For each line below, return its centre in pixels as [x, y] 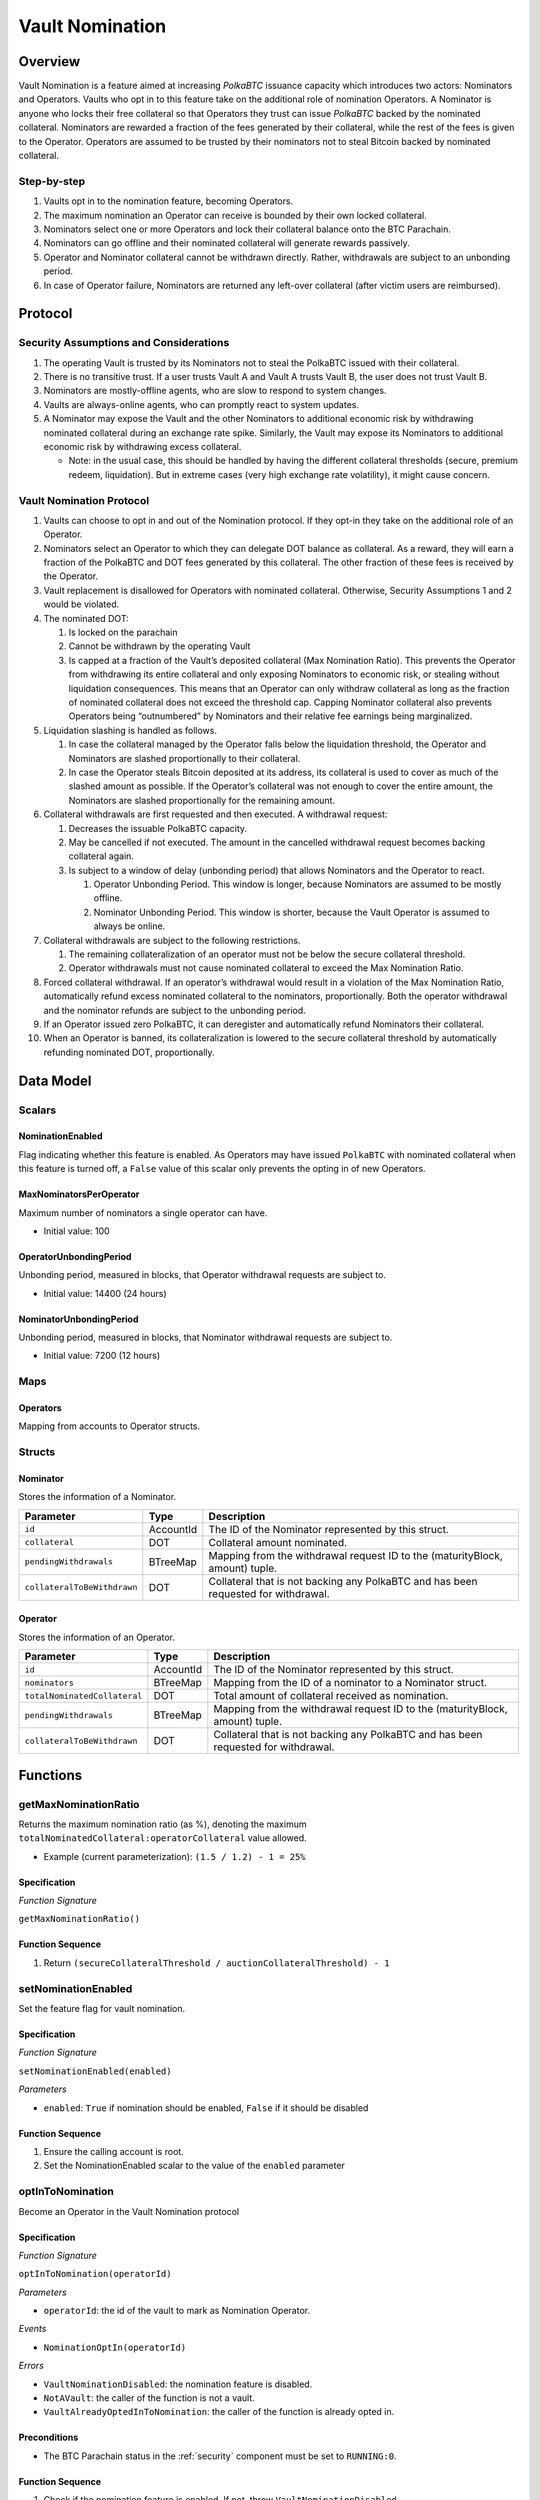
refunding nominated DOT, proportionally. [129, 1052]
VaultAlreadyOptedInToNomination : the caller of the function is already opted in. [219, 2412]
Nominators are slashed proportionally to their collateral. [184, 758]
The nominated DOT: [86, 618]
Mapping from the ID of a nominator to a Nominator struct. [350, 1683]
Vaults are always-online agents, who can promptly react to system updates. [201, 404]
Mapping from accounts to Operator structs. [109, 1426]
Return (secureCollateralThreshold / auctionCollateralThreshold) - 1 [216, 1962]
